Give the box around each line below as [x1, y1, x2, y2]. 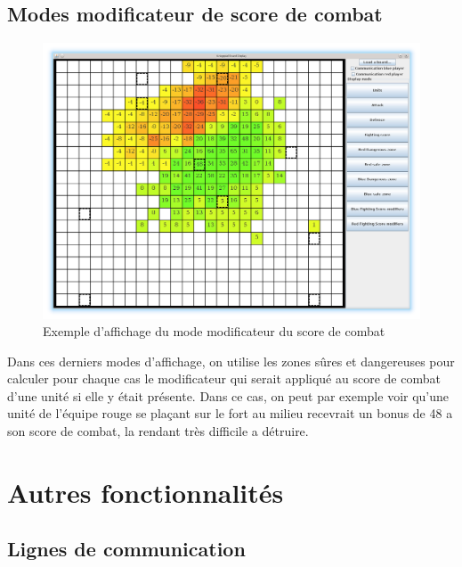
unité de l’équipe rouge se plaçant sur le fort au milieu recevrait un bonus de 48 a [7, 404, 453, 423]
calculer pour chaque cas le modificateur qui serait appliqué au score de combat [7, 369, 441, 388]
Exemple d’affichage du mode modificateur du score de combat [43, 322, 385, 341]
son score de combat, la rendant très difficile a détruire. [7, 422, 309, 440]
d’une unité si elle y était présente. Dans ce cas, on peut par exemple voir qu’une [7, 386, 450, 405]
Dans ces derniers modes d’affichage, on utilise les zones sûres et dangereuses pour [7, 351, 455, 370]
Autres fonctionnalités [7, 473, 284, 510]
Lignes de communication [7, 535, 246, 563]
